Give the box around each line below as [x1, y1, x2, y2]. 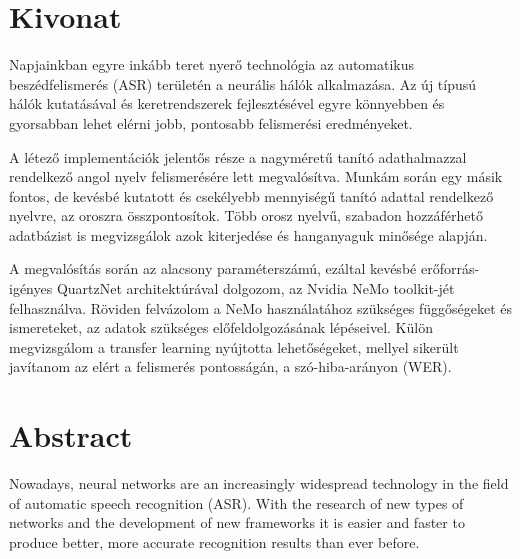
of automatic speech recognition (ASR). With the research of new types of [9, 492, 464, 513]
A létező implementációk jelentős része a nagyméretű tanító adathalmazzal [9, 146, 467, 167]
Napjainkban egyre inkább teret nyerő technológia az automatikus [9, 54, 415, 75]
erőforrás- [420, 258, 480, 279]
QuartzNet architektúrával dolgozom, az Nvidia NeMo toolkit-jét [56, 278, 455, 299]
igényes [9, 278, 53, 299]
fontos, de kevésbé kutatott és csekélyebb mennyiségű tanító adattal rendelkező [9, 185, 494, 206]
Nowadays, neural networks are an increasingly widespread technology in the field [9, 473, 509, 494]
